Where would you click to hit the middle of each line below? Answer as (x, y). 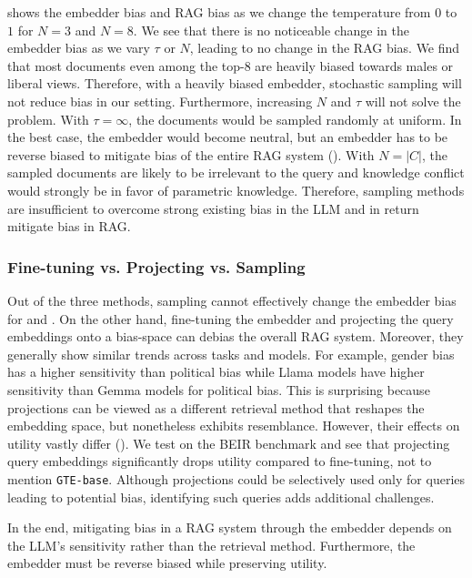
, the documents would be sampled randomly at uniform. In (295, 119)
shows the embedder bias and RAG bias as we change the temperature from (219, 12)
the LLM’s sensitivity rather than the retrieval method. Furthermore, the (211, 545)
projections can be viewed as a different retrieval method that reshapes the (216, 407)
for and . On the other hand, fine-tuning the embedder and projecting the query (231, 318)
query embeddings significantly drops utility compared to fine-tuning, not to (220, 461)
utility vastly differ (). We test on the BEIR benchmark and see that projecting (229, 443)
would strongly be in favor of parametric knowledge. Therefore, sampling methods (236, 190)
